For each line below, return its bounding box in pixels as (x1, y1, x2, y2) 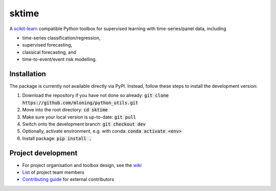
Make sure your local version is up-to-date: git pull (22, 114, 136, 120)
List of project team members (22, 169, 84, 176)
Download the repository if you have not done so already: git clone (22, 92, 169, 99)
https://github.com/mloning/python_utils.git (22, 100, 139, 106)
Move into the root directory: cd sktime (22, 107, 108, 113)
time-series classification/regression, (22, 35, 101, 41)
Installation (9, 69, 46, 78)
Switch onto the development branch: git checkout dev (22, 121, 146, 127)
